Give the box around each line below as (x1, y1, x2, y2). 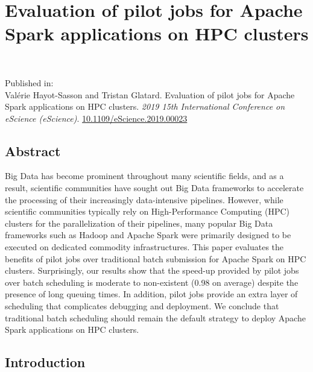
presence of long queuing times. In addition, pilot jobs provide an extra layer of (5, 288, 298, 300)
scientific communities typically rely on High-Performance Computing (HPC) (5, 205, 289, 218)
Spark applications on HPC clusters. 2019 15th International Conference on (5, 100, 285, 113)
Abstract (5, 141, 61, 160)
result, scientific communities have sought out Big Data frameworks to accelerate (5, 181, 304, 194)
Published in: (5, 76, 54, 89)
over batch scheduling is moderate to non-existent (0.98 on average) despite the (5, 276, 299, 288)
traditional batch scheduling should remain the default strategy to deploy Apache (5, 311, 306, 324)
